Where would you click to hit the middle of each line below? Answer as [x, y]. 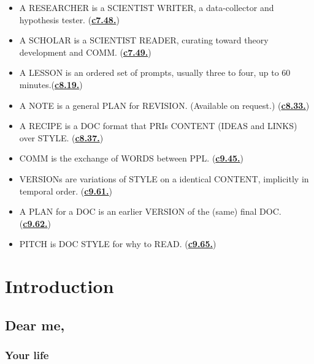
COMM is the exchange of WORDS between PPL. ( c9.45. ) [132, 158]
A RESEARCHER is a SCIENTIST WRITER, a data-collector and [147, 7]
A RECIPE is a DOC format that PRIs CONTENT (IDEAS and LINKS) [158, 126]
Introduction [59, 286]
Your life [27, 355]
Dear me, [35, 325]
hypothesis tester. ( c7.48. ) [69, 19]
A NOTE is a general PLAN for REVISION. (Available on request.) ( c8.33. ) [164, 105]
